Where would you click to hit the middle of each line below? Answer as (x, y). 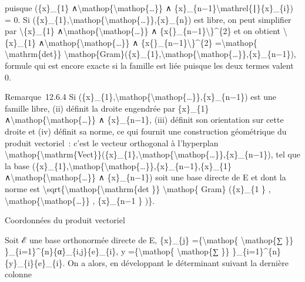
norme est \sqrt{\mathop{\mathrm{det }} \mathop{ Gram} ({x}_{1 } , (138, 188)
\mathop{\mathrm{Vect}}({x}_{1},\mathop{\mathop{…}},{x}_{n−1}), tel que (152, 154)
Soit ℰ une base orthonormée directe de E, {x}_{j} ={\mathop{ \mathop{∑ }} (149, 239)
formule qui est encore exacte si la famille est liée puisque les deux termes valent (149, 65)
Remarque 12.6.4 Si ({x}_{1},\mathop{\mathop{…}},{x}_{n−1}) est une (140, 97)
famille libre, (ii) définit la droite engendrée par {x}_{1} (107, 108)
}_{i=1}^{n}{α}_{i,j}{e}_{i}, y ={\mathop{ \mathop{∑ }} (117, 251)
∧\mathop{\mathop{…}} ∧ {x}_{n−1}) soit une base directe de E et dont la (145, 177)
